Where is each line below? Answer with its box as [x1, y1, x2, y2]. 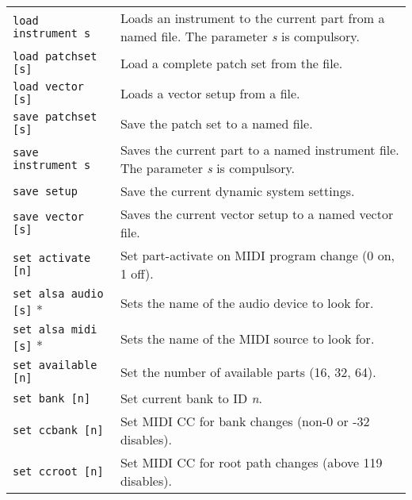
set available [13, 359, 97, 371]
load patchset [13, 50, 97, 63]
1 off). [120, 264, 154, 283]
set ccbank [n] [13, 424, 104, 437]
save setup [13, 184, 78, 198]
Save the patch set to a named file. [120, 113, 313, 133]
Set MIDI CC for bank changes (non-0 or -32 [120, 412, 370, 430]
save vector [13, 210, 85, 223]
